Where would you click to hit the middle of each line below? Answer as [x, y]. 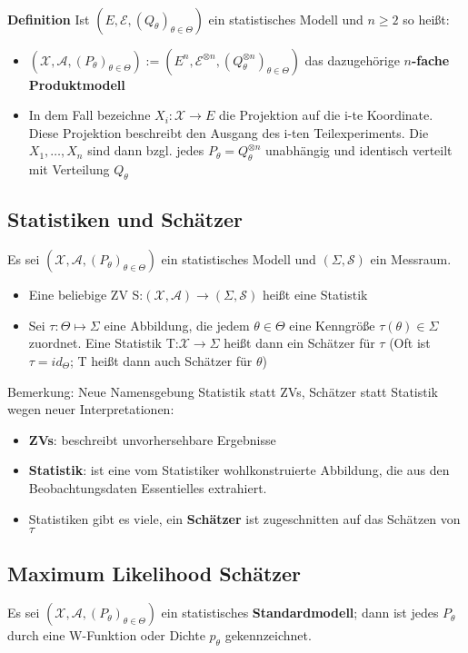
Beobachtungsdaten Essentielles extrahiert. [148, 487]
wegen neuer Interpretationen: [91, 409]
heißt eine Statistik [315, 295]
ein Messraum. [411, 259]
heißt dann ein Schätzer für [299, 343]
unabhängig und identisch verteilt [359, 150]
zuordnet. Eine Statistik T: [104, 343]
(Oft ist [410, 343]
